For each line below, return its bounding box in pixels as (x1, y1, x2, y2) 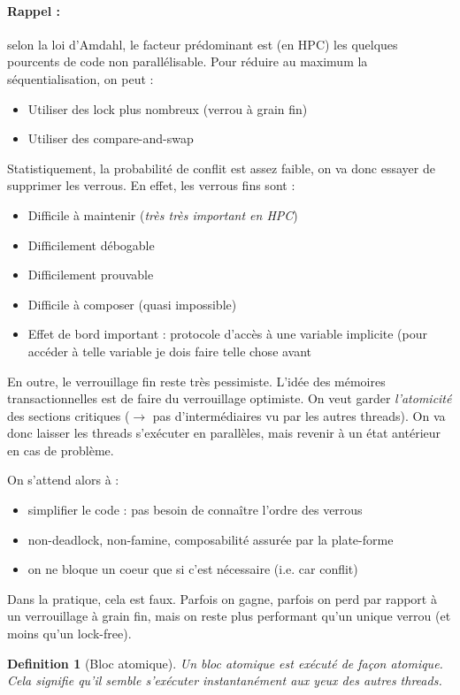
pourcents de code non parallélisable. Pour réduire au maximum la (7, 52, 368, 71)
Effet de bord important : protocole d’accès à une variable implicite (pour (27, 325, 428, 343)
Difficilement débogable (27, 235, 155, 254)
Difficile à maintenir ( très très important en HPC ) (27, 205, 298, 224)
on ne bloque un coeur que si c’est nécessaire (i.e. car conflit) (27, 560, 358, 578)
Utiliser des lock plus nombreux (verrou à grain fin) (27, 99, 308, 118)
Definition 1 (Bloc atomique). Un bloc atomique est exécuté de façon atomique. (7, 653, 443, 672)
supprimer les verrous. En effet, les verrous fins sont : (7, 176, 295, 195)
